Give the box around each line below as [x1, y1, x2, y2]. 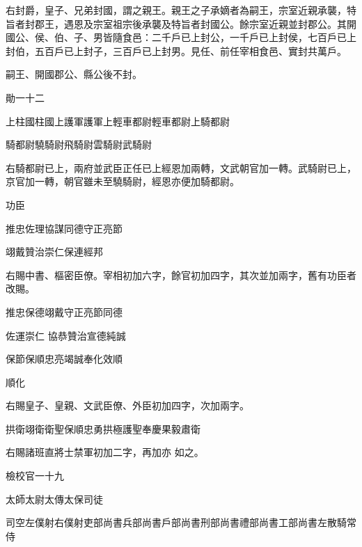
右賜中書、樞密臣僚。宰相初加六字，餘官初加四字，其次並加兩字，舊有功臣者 [6, 267, 356, 282]
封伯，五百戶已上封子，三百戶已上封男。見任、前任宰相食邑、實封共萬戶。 [6, 43, 347, 58]
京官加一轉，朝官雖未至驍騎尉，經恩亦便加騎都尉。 [6, 174, 239, 189]
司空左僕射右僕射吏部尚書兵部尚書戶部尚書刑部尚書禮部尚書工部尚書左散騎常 [6, 515, 356, 530]
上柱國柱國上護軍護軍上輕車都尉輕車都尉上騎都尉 [6, 113, 230, 128]
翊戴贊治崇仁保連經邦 [6, 244, 103, 259]
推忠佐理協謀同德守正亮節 [6, 221, 123, 235]
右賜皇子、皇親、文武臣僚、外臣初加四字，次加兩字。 [6, 398, 249, 413]
